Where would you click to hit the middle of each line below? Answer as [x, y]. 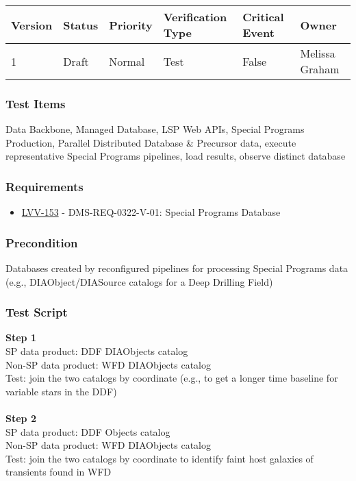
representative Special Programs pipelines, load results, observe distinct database [176, 156]
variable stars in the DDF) [61, 391]
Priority [131, 25]
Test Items [36, 103]
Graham [320, 69]
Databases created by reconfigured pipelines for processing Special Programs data [177, 268]
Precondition [42, 242]
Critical [263, 17]
